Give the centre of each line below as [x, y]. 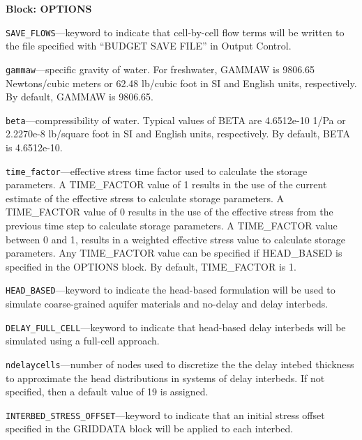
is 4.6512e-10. [34, 147]
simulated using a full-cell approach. [83, 341]
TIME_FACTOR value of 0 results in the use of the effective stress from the [169, 212]
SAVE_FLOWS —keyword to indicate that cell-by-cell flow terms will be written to [175, 32]
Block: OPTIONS [49, 8]
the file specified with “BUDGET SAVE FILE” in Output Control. [149, 46]
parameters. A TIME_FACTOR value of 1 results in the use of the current [166, 184]
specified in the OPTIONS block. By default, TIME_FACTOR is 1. [151, 266]
